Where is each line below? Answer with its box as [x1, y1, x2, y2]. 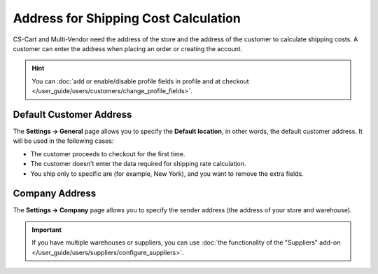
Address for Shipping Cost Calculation [13, 11, 241, 26]
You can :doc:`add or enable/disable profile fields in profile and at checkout [31, 77, 249, 85]
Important [31, 225, 62, 234]
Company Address [13, 188, 97, 200]
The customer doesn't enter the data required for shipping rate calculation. [30, 160, 246, 168]
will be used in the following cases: [13, 137, 114, 145]
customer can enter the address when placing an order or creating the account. [13, 44, 243, 53]
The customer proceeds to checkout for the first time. [30, 149, 185, 158]
